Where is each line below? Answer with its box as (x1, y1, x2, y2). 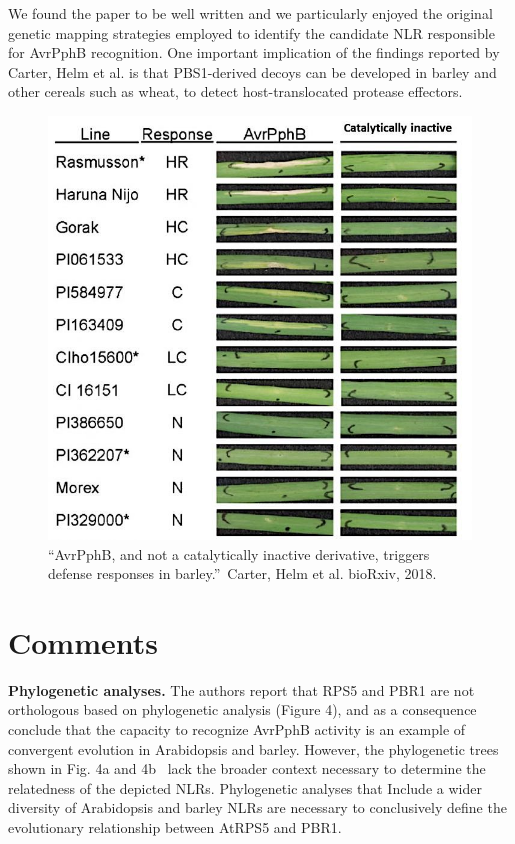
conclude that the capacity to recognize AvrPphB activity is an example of (8, 719, 466, 740)
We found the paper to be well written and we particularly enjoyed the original (8, 3, 493, 23)
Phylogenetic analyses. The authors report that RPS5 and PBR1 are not (8, 679, 475, 700)
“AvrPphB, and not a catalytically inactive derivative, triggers (48, 543, 430, 564)
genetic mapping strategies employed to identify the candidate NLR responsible (8, 22, 495, 43)
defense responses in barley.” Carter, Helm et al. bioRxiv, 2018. (48, 563, 437, 584)
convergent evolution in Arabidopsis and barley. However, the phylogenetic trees (8, 738, 499, 759)
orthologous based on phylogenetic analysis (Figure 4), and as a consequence (8, 699, 477, 720)
